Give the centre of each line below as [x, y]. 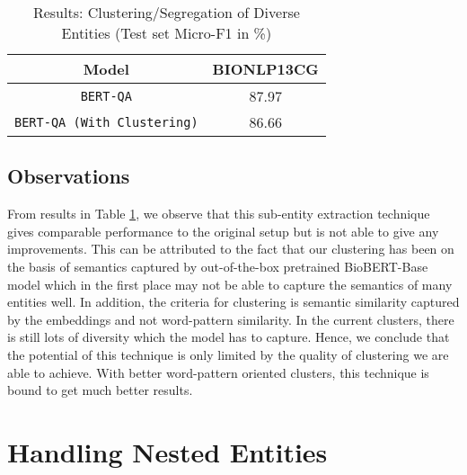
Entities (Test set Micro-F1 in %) [167, 33]
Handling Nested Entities [167, 451]
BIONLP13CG [265, 69]
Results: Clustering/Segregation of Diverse [166, 12]
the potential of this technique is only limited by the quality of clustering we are [228, 354]
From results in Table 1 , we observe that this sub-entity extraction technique [219, 214]
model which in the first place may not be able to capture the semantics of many [230, 284]
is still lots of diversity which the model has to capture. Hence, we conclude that [229, 337]
